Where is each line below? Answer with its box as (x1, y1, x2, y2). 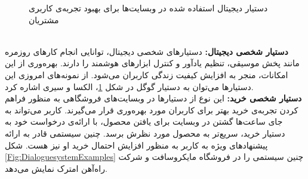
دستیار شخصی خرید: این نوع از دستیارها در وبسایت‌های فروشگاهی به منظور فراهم (5, 92, 302, 104)
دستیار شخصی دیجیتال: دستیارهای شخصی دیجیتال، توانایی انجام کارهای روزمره (5, 45, 288, 57)
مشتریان (29, 13, 59, 26)
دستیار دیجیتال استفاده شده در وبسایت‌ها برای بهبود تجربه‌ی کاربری (29, 2, 268, 14)
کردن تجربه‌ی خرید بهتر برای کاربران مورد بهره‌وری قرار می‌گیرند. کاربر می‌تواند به (5, 103, 298, 116)
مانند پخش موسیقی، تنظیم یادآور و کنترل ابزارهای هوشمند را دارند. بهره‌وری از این (5, 57, 300, 69)
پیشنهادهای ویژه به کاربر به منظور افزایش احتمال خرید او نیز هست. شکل (5, 138, 268, 151)
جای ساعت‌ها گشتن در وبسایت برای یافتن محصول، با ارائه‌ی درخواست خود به (5, 115, 283, 128)
